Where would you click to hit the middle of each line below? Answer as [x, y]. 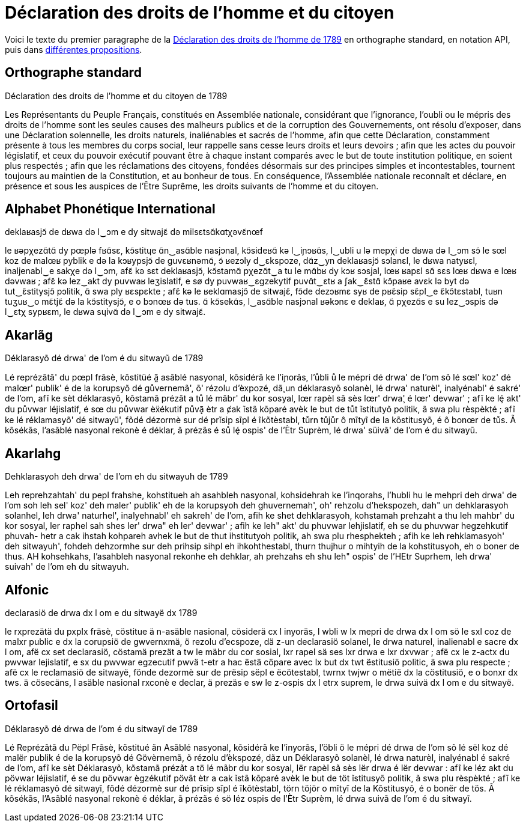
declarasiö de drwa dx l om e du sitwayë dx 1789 [101, 612]
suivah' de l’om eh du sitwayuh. [67, 567]
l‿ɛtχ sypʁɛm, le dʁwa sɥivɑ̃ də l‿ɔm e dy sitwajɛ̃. [105, 312]
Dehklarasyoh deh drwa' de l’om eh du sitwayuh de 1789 [116, 477]
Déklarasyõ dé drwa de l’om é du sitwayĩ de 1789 [101, 728]
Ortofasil [32, 706]
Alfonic [27, 590]
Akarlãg [29, 335]
